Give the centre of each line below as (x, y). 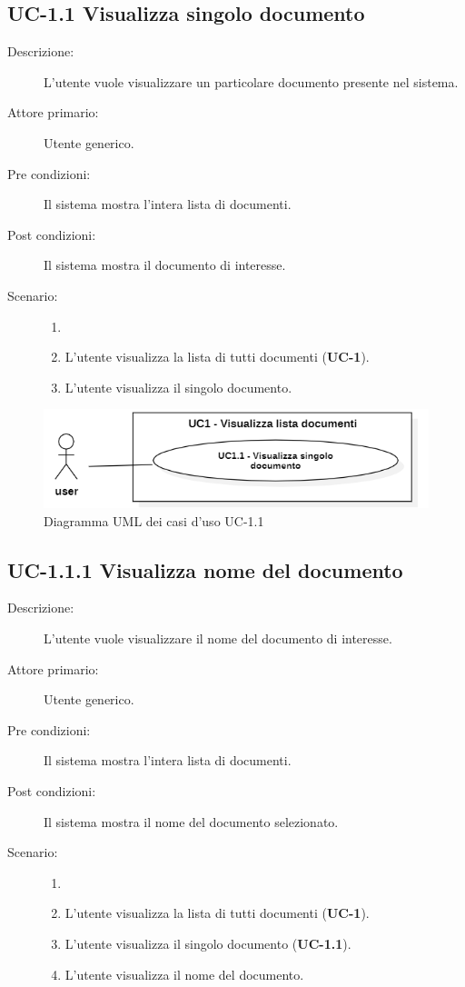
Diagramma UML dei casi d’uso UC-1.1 (154, 520)
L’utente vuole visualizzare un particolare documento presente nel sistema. (251, 81)
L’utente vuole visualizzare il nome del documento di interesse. (218, 638)
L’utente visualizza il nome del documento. (184, 974)
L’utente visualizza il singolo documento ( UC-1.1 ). (208, 943)
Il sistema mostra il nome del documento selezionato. (191, 821)
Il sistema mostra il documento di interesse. (165, 265)
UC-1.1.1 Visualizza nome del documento (205, 569)
